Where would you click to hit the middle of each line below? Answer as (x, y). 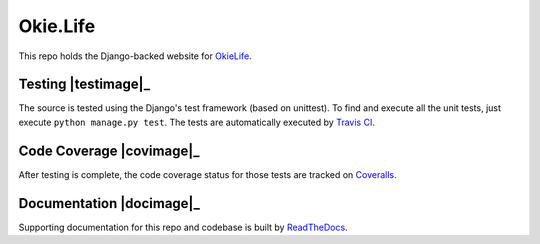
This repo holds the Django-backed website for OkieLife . (135, 56)
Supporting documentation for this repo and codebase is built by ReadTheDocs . (183, 227)
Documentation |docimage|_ (109, 203)
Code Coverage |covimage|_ (109, 150)
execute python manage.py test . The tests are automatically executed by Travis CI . (196, 122)
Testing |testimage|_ (84, 84)
